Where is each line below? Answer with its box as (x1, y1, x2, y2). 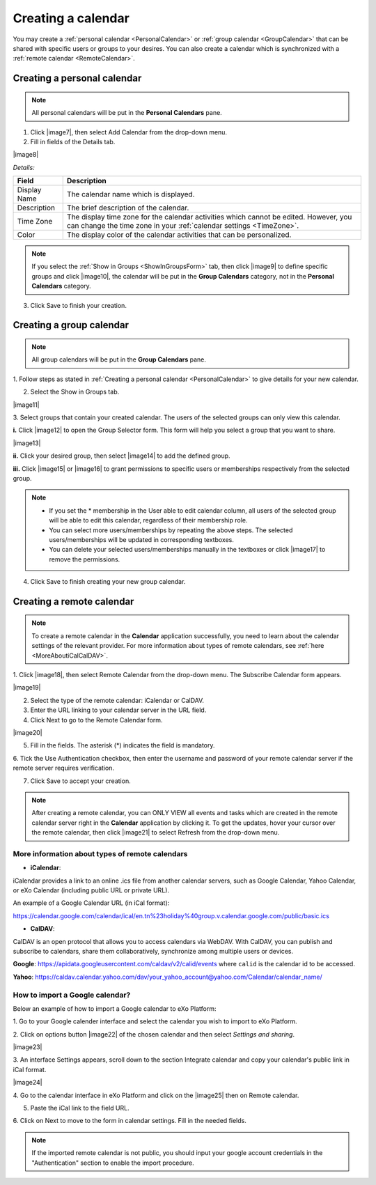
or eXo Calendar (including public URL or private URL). (13, 886, 170, 894)
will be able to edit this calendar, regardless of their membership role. (49, 516, 248, 525)
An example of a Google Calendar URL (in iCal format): (13, 899, 170, 907)
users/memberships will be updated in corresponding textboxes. (49, 535, 235, 543)
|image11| (13, 401, 40, 409)
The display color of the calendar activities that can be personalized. (66, 230, 292, 240)
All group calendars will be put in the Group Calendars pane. (31, 355, 207, 364)
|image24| (13, 1078, 42, 1087)
